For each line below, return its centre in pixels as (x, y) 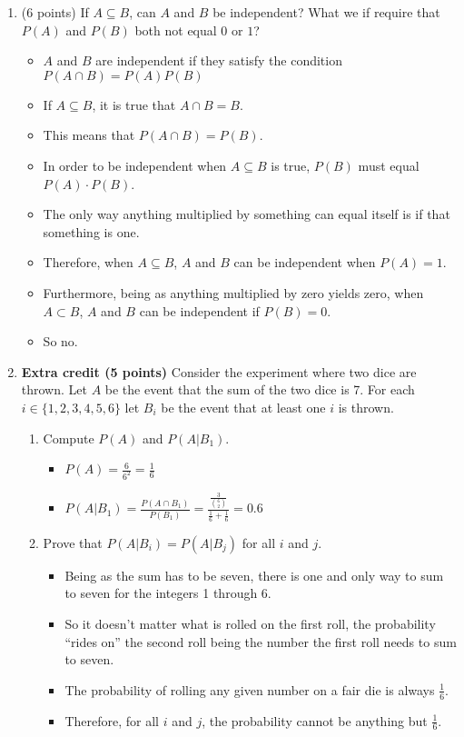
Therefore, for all (112, 720)
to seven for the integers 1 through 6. (168, 593)
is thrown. (366, 407)
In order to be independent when (135, 165)
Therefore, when (88, 262)
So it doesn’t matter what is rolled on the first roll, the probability (250, 624)
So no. (60, 341)
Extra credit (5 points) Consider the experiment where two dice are (219, 371)
